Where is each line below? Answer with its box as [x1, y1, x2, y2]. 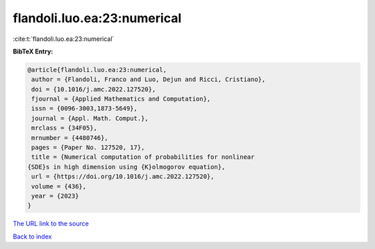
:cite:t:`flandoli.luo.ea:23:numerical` [12, 35, 115, 43]
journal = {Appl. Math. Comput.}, [31, 114, 149, 122]
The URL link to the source [12, 219, 90, 228]
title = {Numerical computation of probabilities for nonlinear [31, 153, 255, 161]
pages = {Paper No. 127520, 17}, [31, 144, 145, 152]
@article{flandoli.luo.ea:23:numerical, [27, 66, 167, 74]
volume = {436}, [31, 182, 87, 190]
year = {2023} [31, 192, 79, 200]
